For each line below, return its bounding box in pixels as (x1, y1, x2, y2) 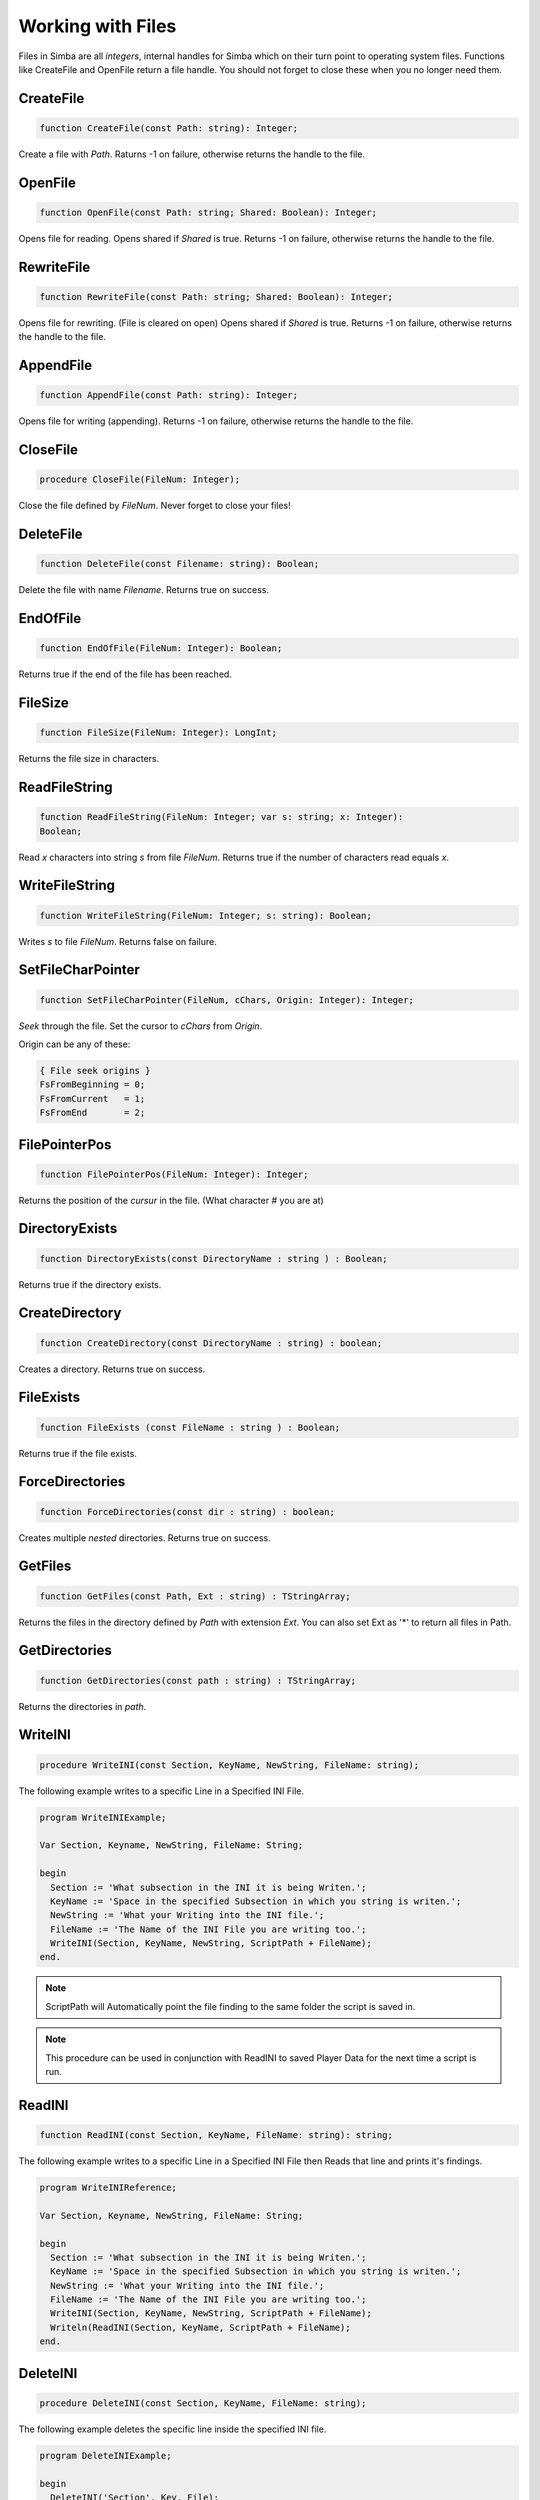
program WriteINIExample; (39, 1811, 167, 1823)
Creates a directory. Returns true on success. (18, 1363, 206, 1375)
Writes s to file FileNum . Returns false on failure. (18, 935, 217, 947)
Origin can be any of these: (18, 1038, 131, 1050)
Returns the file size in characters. (18, 753, 160, 765)
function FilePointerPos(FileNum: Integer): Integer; (39, 1168, 309, 1180)
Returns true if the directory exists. (18, 1278, 162, 1290)
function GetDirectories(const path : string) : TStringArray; (39, 1675, 357, 1686)
